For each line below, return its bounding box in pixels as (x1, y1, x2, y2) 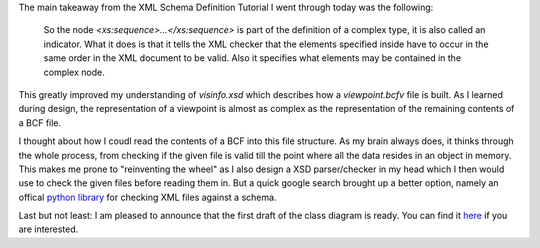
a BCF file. (18, 116, 62, 129)
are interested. (18, 223, 79, 235)
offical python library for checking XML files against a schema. (18, 191, 277, 203)
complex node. (43, 66, 105, 78)
